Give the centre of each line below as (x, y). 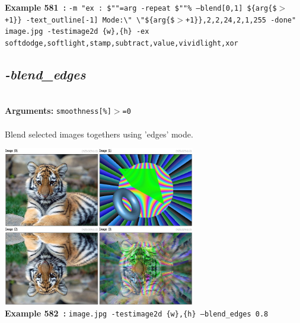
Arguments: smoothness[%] (58, 111)
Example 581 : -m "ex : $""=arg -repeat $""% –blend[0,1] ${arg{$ (141, 7)
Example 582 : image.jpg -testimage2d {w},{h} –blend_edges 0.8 (137, 313)
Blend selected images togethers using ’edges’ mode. (99, 134)
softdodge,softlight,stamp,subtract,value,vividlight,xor (122, 43)
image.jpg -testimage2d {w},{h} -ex (77, 32)
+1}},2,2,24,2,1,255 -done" (241, 20)
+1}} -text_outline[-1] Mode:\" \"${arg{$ (90, 20)
